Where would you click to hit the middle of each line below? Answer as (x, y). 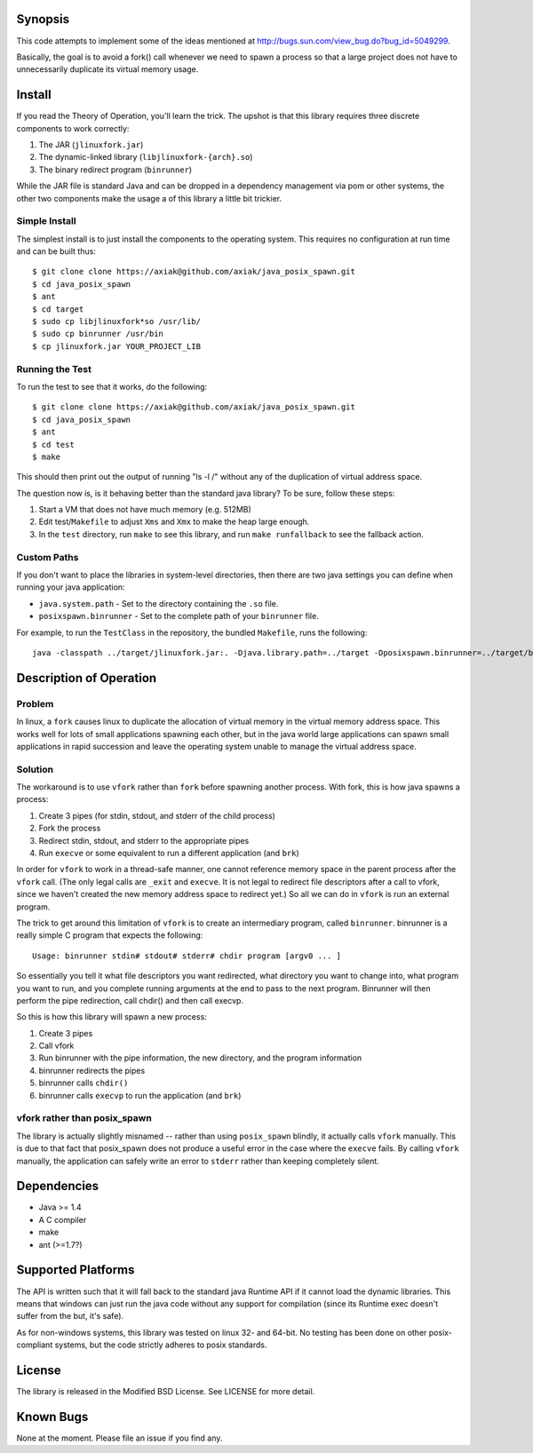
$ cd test (53, 445)
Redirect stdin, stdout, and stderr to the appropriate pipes (144, 840)
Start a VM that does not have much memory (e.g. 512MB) (145, 510)
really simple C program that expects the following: (110, 935)
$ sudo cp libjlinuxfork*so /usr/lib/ (117, 322)
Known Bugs (52, 1417)
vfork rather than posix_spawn (84, 1118)
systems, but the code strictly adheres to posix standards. (161, 1345)
